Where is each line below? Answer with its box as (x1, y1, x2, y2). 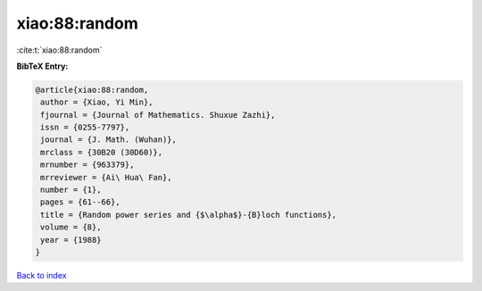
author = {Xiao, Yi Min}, (40, 97, 154, 107)
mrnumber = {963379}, (40, 160, 135, 170)
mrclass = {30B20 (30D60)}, (40, 147, 163, 157)
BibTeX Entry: (16, 61, 69, 71)
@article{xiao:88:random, (35, 85, 149, 95)
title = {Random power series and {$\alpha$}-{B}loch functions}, (40, 210, 337, 220)
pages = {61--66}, (40, 197, 120, 207)
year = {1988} (40, 235, 102, 245)
